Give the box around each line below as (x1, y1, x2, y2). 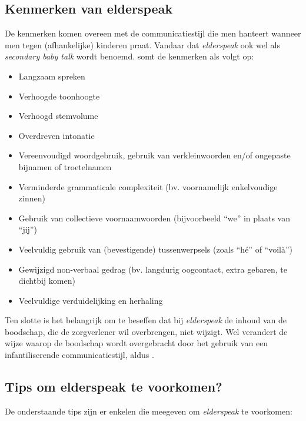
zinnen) (18, 192, 45, 204)
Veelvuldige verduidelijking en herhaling (18, 294, 163, 306)
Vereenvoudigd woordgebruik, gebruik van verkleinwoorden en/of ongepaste (18, 149, 291, 161)
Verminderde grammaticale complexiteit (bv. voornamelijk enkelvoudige (18, 180, 278, 193)
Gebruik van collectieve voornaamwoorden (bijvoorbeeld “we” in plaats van (18, 211, 290, 224)
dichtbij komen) (18, 274, 75, 287)
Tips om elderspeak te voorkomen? (5, 377, 222, 396)
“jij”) (18, 223, 37, 236)
